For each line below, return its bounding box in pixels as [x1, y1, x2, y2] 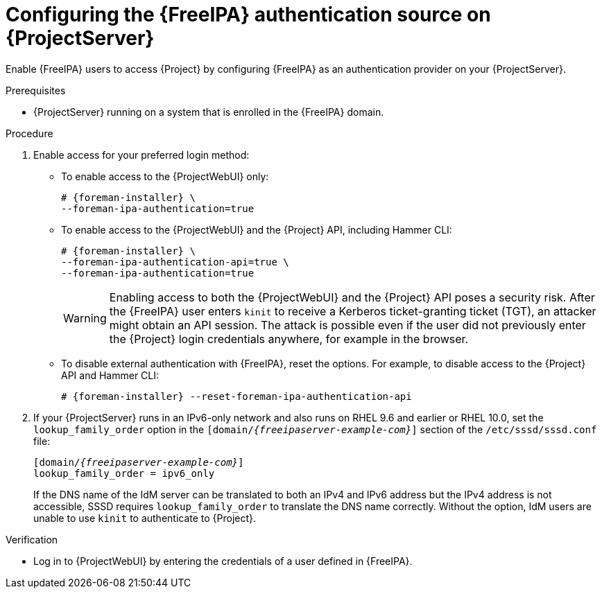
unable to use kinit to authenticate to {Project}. [33, 512, 257, 524]
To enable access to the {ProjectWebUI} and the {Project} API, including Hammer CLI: [61, 223, 452, 236]
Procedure [6, 127, 53, 139]
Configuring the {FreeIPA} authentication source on [6, 3, 491, 26]
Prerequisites [6, 84, 66, 96]
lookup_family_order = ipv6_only [33, 467, 215, 479]
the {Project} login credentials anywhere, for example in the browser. [109, 331, 469, 346]
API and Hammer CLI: [61, 369, 160, 381]
